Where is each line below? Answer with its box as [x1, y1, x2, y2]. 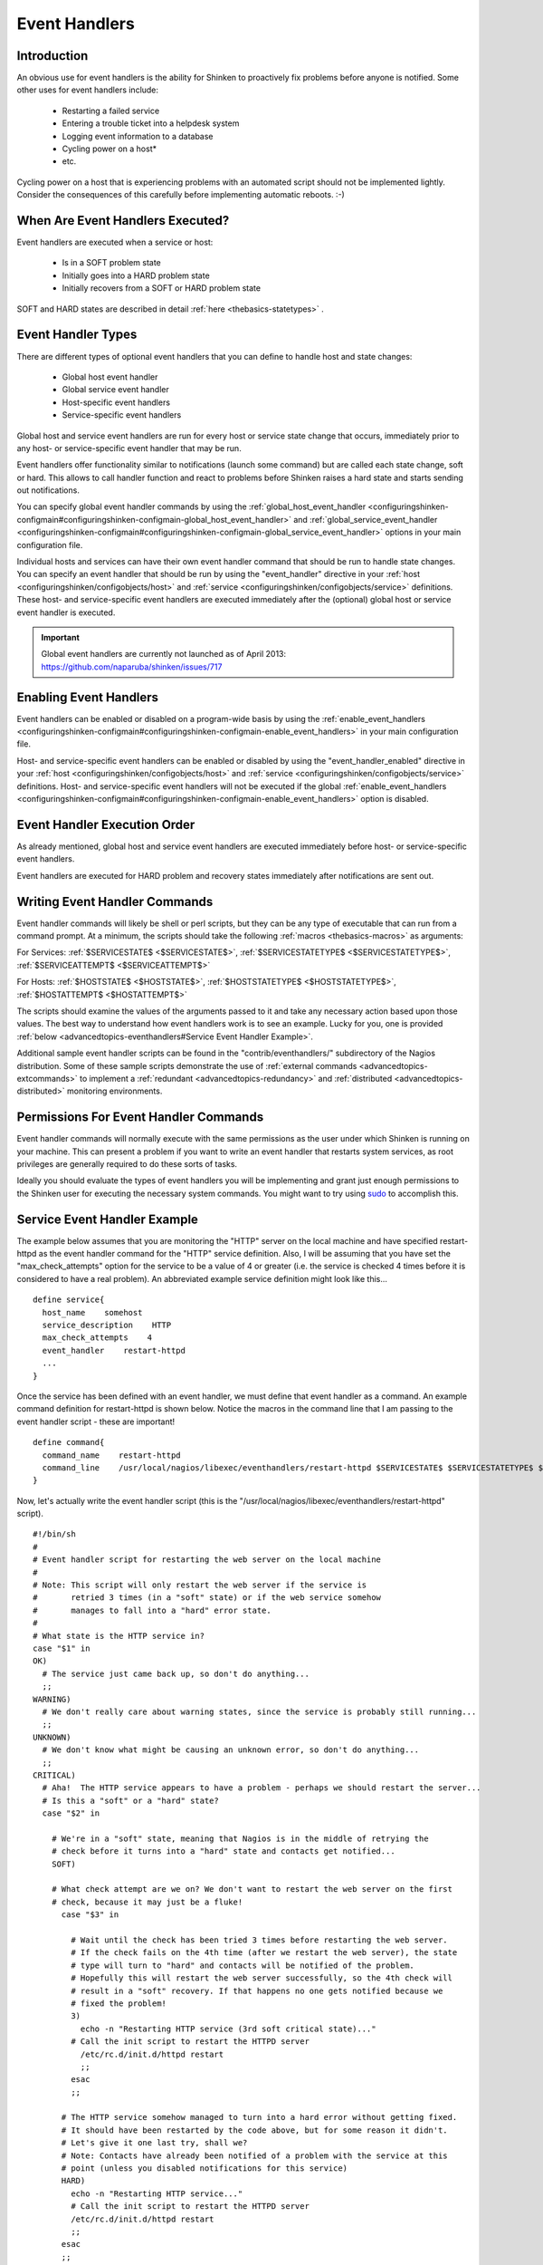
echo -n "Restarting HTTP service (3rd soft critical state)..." [80, 2023, 376, 2034]
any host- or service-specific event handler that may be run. [16, 442, 242, 453]
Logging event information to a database [62, 130, 214, 141]
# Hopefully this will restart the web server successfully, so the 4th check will [71, 1973, 452, 1983]
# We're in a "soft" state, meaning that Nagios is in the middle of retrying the [51, 1833, 429, 1844]
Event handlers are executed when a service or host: [16, 236, 214, 248]
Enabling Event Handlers [16, 689, 158, 705]
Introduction [16, 48, 89, 63]
